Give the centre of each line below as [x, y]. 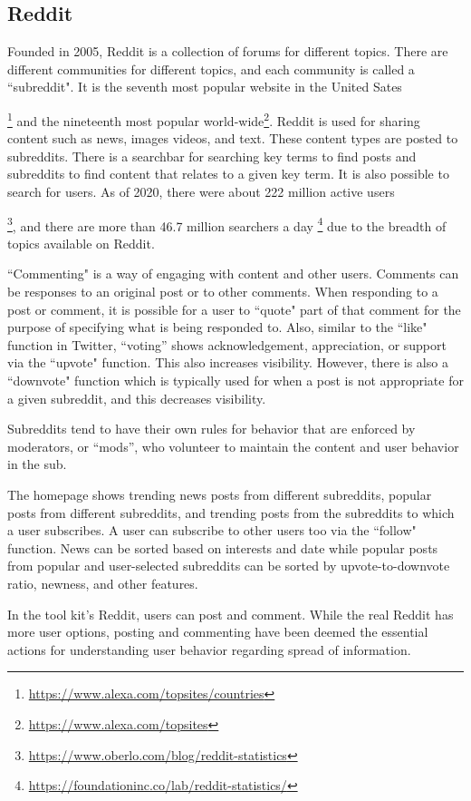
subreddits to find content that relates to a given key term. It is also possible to [228, 174]
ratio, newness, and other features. [103, 583]
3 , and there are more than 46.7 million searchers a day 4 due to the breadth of [227, 224]
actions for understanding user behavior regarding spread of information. [209, 649]
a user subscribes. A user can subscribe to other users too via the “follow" [212, 530]
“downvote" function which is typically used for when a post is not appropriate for [235, 381]
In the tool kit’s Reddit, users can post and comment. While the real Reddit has [231, 614]
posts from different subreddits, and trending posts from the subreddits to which [231, 512]
